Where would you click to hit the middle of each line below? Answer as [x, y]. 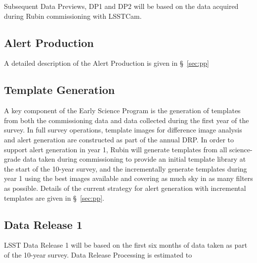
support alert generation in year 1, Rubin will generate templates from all [116, 149]
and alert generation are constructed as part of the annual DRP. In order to [119, 139]
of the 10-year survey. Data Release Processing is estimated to [98, 254]
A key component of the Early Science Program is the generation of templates [122, 110]
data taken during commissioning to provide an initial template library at [134, 159]
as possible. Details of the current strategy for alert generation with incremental [125, 188]
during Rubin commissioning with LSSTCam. [73, 16]
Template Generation [60, 90]
